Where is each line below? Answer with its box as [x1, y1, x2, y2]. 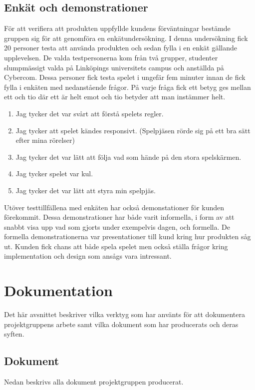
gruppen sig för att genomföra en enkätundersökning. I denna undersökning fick [4, 32, 248, 43]
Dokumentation [4, 280, 113, 301]
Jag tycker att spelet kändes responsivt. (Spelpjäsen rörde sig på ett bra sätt [15, 125, 251, 135]
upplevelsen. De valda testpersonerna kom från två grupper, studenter [4, 52, 218, 62]
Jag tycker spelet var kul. [15, 168, 93, 179]
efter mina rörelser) [15, 135, 75, 145]
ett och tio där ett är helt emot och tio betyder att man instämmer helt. [4, 91, 226, 102]
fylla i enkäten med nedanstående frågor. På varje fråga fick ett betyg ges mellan [4, 81, 251, 92]
